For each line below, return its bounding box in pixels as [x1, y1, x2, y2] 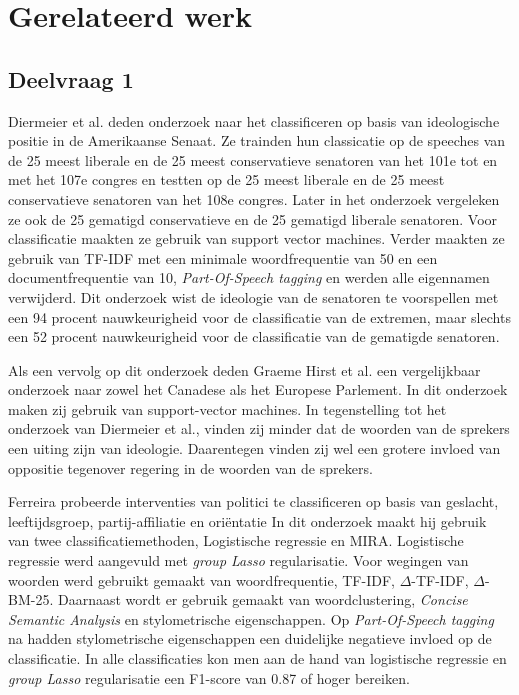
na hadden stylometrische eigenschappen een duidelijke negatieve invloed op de [8, 628, 492, 649]
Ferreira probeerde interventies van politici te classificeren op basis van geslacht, [8, 491, 499, 512]
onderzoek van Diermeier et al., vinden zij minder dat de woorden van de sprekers [8, 418, 510, 439]
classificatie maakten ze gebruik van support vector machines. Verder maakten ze [8, 228, 505, 249]
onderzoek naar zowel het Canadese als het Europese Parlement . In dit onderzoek [8, 379, 508, 400]
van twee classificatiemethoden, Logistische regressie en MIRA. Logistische [8, 530, 464, 551]
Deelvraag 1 [8, 63, 134, 94]
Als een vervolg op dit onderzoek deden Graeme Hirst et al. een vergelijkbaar [8, 359, 481, 380]
